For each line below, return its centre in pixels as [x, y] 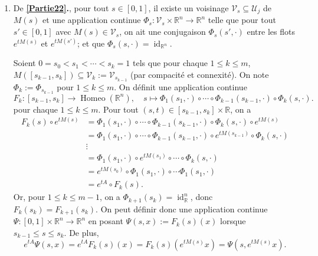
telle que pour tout [242, 20]
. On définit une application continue [181, 86]
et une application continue [92, 20]
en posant [106, 221]
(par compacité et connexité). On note [199, 74]
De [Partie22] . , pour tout [61, 8]
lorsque [233, 221]
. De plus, [81, 232]
